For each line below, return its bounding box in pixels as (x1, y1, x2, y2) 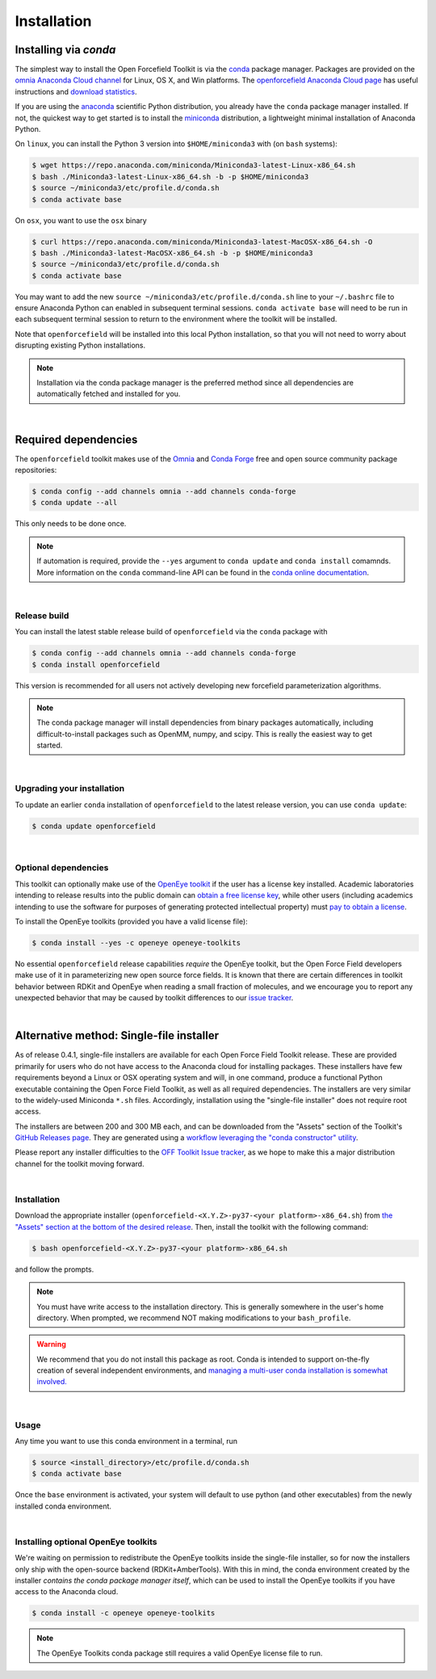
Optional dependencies (15, 862, 109, 873)
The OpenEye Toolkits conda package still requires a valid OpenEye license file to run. (36, 1648, 323, 1658)
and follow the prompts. (15, 1265, 94, 1274)
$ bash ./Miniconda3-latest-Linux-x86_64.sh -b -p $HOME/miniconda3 (31, 172, 309, 181)
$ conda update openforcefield (31, 821, 157, 831)
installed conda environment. (15, 1501, 112, 1511)
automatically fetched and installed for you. (36, 389, 181, 399)
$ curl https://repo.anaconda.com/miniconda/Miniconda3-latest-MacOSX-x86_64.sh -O (31, 237, 373, 246)
